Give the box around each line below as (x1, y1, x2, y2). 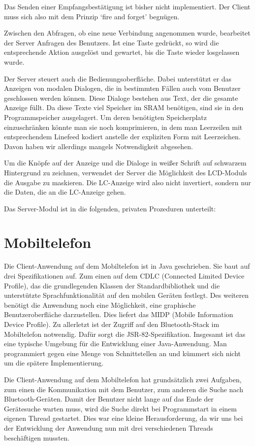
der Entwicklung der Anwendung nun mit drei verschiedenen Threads (4, 422, 213, 433)
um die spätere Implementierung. (4, 358, 104, 368)
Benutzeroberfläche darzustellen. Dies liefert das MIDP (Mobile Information (4, 309, 233, 320)
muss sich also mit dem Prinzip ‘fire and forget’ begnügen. (4, 11, 180, 21)
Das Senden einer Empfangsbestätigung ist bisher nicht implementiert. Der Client (4, 1, 251, 11)
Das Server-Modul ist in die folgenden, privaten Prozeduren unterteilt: (4, 203, 216, 213)
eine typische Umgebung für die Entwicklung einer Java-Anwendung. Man (4, 338, 227, 349)
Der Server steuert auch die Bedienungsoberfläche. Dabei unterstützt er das (4, 73, 231, 83)
